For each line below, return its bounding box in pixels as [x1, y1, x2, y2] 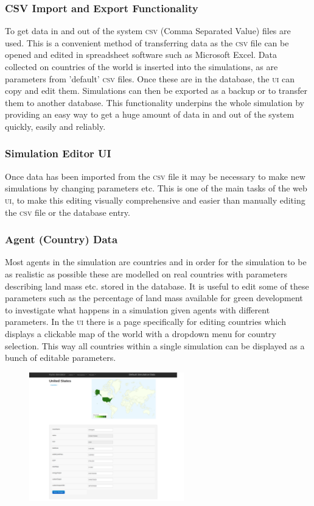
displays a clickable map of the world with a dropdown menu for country [5, 327, 276, 340]
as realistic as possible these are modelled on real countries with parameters [5, 267, 287, 280]
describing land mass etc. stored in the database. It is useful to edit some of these [5, 279, 309, 292]
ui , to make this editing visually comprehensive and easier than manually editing [5, 193, 305, 206]
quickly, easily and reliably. [5, 119, 106, 132]
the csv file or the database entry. [5, 205, 130, 218]
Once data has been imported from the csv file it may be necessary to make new [5, 169, 305, 182]
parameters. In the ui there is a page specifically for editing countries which [5, 315, 286, 328]
